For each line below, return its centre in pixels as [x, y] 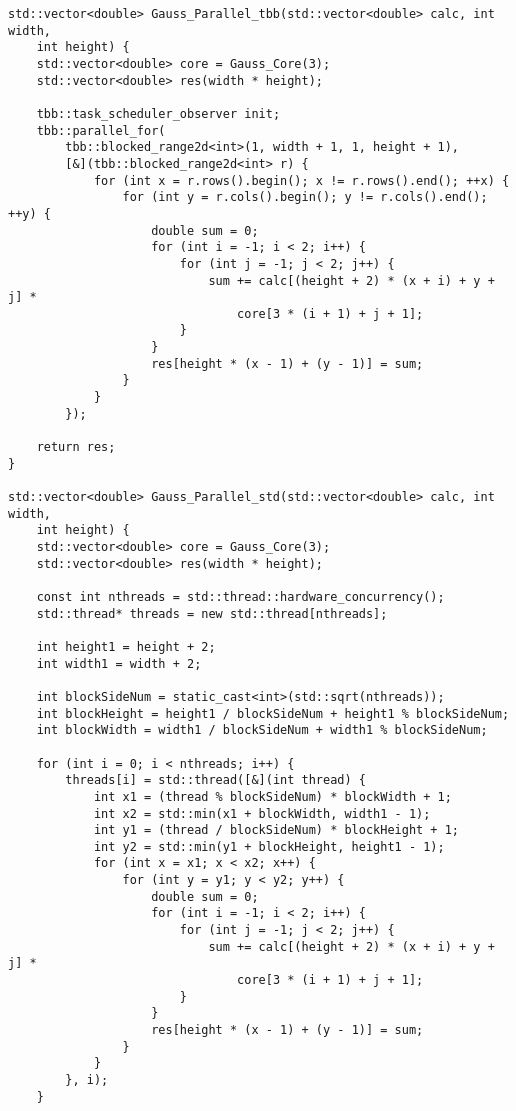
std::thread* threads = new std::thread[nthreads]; [212, 613]
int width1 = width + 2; [119, 663]
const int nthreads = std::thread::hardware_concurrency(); [240, 596]
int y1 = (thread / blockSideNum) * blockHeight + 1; [276, 830]
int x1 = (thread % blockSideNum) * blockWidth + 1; [272, 796]
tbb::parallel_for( [101, 130]
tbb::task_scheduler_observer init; [158, 113]
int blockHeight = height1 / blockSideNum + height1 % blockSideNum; [273, 713]
